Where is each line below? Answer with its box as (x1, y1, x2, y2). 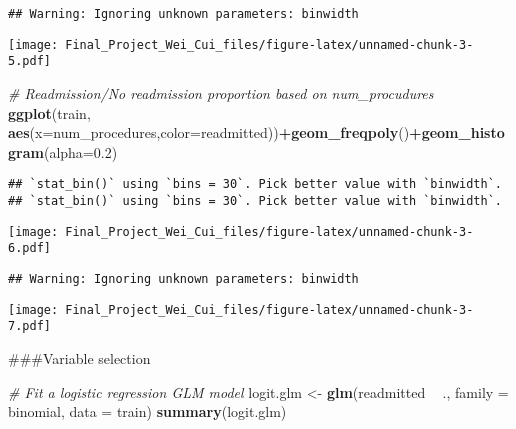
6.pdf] (8, 241, 51, 256)
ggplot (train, (8, 102, 91, 123)
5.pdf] (8, 54, 51, 69)
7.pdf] (8, 319, 51, 334)
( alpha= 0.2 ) (43, 141, 118, 162)
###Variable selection (8, 347, 151, 368)
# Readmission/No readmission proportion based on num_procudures (8, 82, 434, 103)
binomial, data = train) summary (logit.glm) (8, 401, 287, 422)
